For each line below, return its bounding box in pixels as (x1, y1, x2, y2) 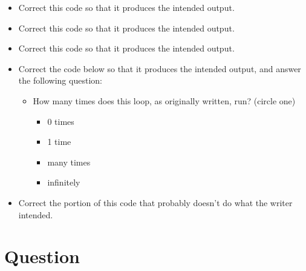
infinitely (47, 176, 80, 189)
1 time (47, 135, 71, 148)
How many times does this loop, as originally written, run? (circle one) (33, 94, 296, 107)
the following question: (18, 74, 102, 87)
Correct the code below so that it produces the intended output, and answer (18, 62, 301, 75)
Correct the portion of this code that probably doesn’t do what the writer (18, 196, 293, 209)
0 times (47, 115, 74, 127)
